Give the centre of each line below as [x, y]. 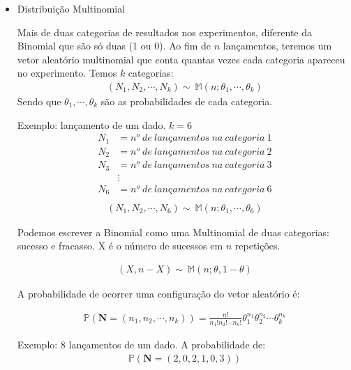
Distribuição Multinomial [71, 8]
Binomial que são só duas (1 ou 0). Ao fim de [114, 46]
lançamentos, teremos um [277, 46]
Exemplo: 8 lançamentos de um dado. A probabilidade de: [141, 345]
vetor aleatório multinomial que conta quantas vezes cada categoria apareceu [181, 59]
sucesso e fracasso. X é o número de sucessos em [120, 246]
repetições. [257, 246]
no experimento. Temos [67, 73]
